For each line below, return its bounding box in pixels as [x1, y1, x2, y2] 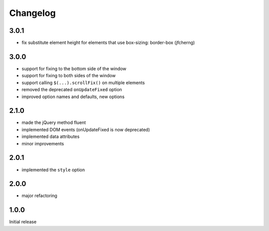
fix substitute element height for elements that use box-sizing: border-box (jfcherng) [21, 40, 195, 46]
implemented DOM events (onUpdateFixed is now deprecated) [21, 126, 150, 132]
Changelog [9, 7, 56, 18]
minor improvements [21, 140, 64, 146]
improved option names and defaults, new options [21, 94, 125, 100]
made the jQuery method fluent [21, 119, 86, 125]
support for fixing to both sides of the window [21, 73, 116, 79]
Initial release [9, 219, 37, 225]
